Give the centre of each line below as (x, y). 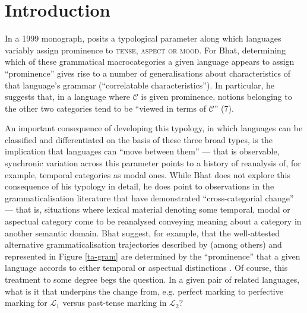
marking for (26, 303)
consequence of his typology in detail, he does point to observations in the (140, 186)
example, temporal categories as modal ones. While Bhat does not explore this (148, 174)
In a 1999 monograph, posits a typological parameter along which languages (143, 38)
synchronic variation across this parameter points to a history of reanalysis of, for (153, 163)
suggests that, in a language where (68, 97)
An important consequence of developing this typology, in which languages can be (154, 128)
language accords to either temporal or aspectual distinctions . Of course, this (146, 268)
